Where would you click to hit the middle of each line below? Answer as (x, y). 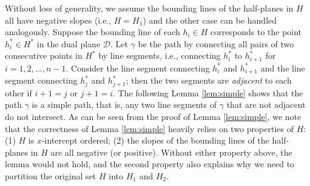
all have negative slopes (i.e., (58, 20)
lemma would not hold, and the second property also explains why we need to (150, 164)
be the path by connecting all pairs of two (216, 43)
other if (19, 92)
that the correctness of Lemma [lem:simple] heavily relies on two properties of (149, 128)
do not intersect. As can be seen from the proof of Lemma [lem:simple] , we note (153, 116)
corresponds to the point (256, 32)
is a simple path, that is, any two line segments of (124, 105)
